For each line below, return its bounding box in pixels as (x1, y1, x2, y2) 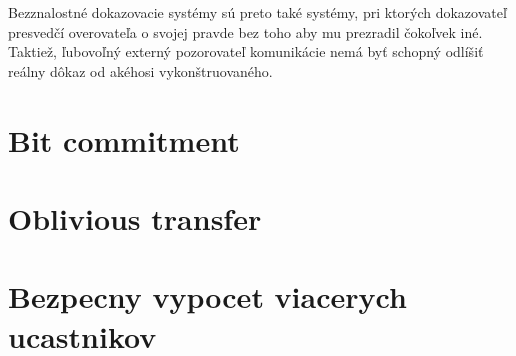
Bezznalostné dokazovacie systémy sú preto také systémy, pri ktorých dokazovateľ (8, 2, 507, 22)
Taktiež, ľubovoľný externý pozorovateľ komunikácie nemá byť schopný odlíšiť (8, 41, 484, 62)
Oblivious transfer (8, 197, 262, 238)
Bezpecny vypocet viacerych (8, 276, 407, 317)
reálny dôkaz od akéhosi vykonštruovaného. (8, 60, 273, 81)
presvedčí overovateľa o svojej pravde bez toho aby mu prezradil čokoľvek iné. (8, 21, 483, 42)
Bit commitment (8, 119, 240, 160)
